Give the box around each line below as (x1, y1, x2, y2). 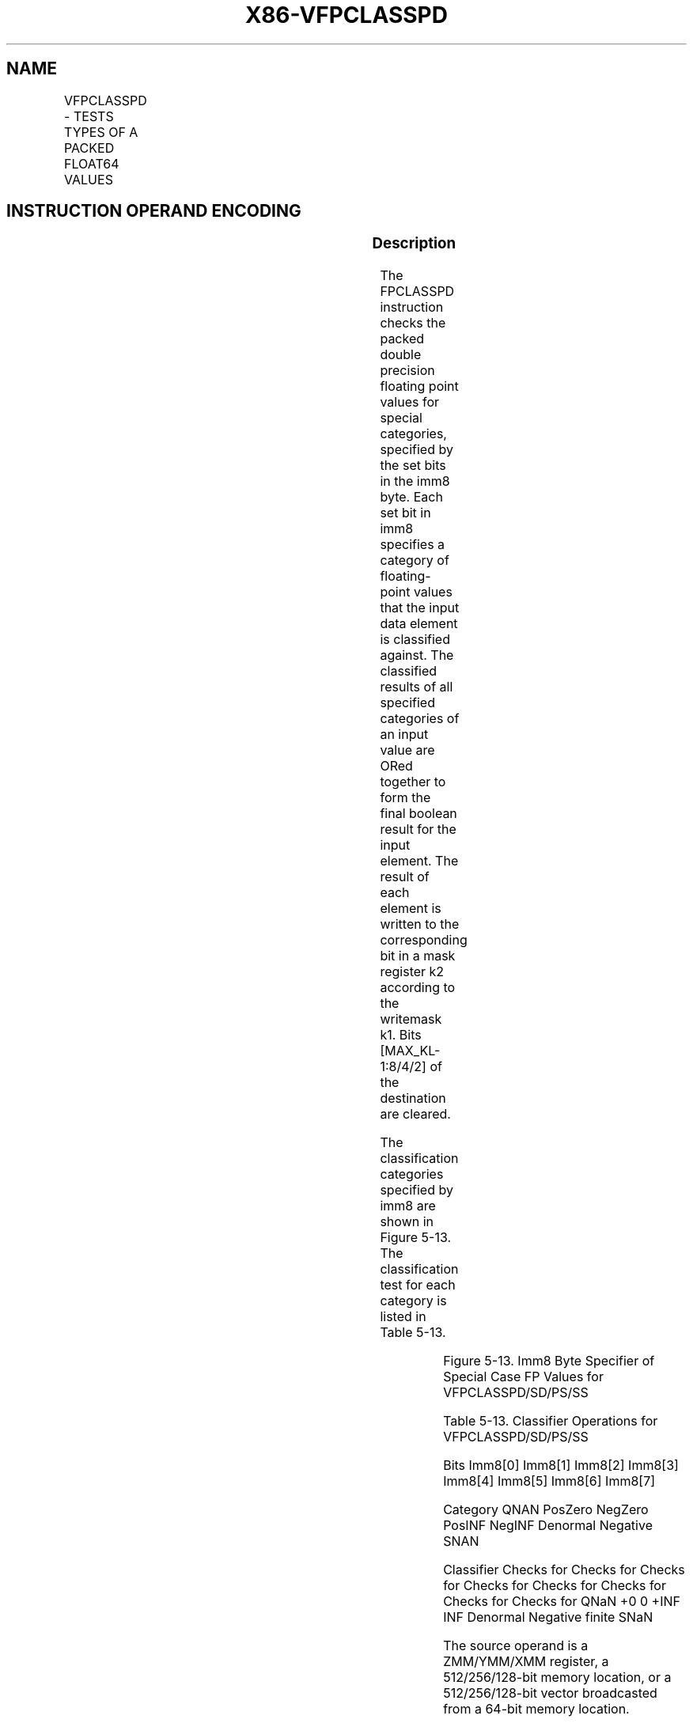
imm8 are (380, 1198, 436, 1214)
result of (380, 869, 430, 885)
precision (380, 362, 435, 379)
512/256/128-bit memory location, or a (443, 1669, 672, 1686)
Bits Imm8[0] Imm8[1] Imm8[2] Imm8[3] (443, 1457, 679, 1474)
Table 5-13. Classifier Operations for (443, 1413, 658, 1430)
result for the (380, 821, 456, 838)
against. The (380, 647, 454, 664)
